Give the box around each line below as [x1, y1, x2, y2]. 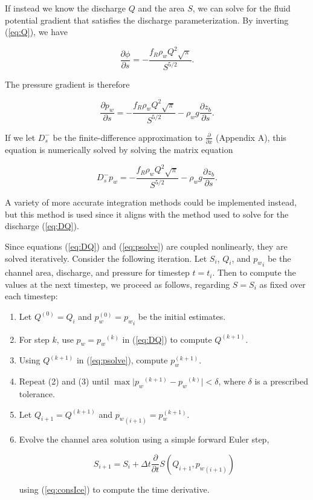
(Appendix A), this [216, 131, 286, 143]
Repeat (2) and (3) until [19, 375, 109, 388]
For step [19, 333, 50, 345]
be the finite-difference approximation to [53, 131, 202, 143]
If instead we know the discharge [5, 2, 126, 14]
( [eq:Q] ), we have [5, 25, 68, 38]
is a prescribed [254, 375, 308, 388]
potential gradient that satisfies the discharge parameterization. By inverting [5, 13, 289, 26]
